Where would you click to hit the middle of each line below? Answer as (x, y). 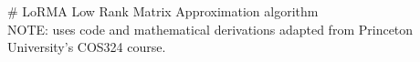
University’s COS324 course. (87, 47)
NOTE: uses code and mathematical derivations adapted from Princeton (210, 29)
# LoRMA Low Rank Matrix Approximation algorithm (163, 11)
